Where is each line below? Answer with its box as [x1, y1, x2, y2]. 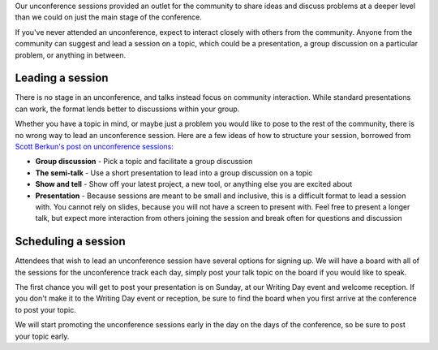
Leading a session [15, 71, 109, 85]
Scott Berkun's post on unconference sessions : [15, 142, 174, 152]
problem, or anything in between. [15, 50, 126, 60]
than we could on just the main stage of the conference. [15, 12, 202, 22]
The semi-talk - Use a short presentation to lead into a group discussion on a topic [35, 167, 313, 178]
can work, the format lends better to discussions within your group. [15, 104, 240, 114]
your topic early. [15, 331, 70, 341]
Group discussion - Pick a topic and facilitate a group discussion [35, 157, 253, 166]
